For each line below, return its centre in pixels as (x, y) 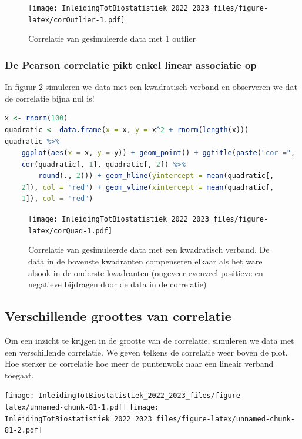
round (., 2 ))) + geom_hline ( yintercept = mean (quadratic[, (156, 176)
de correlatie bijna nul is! (50, 98)
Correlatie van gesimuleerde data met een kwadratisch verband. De (149, 249)
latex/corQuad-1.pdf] (71, 231)
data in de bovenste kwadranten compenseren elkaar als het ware (145, 261)
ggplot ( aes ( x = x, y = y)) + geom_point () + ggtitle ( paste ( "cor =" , (158, 153)
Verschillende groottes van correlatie (118, 316)
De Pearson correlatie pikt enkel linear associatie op (131, 64)
